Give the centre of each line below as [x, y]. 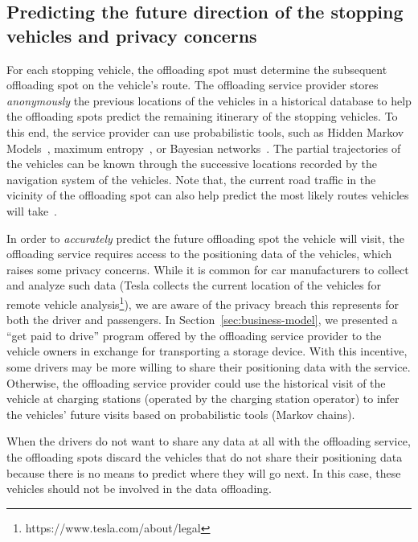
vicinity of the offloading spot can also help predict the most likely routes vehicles [208, 195]
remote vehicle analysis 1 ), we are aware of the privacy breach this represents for [203, 302]
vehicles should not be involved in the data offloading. [139, 489]
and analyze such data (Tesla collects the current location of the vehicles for [194, 285]
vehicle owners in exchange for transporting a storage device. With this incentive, [207, 351]
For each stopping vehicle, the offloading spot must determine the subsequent [197, 69]
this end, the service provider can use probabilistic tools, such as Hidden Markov [205, 131]
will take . [32, 210]
